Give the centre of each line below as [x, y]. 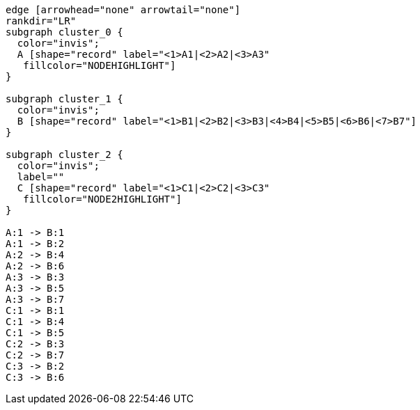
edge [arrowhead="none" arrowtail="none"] [123, 10]
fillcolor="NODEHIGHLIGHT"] [100, 65]
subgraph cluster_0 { [64, 32]
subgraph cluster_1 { [64, 99]
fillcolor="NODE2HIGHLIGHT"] [102, 199]
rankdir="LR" [41, 21]
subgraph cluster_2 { [64, 155]
